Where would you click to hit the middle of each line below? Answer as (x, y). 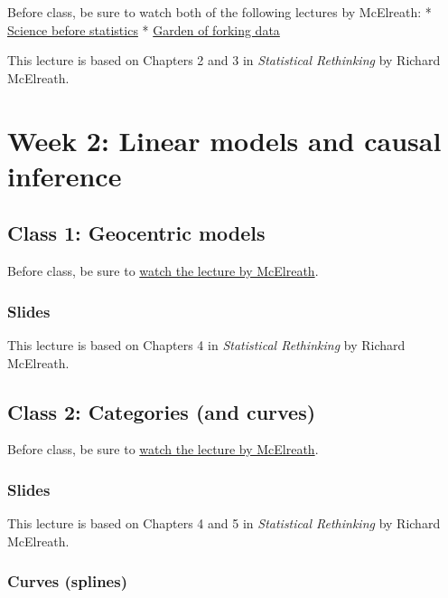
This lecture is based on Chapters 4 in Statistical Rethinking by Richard (206, 344)
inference (65, 175)
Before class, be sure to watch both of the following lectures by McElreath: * (219, 12)
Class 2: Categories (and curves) (162, 411)
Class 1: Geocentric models (136, 233)
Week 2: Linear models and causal (224, 140)
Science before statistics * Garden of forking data (144, 29)
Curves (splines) (67, 581)
